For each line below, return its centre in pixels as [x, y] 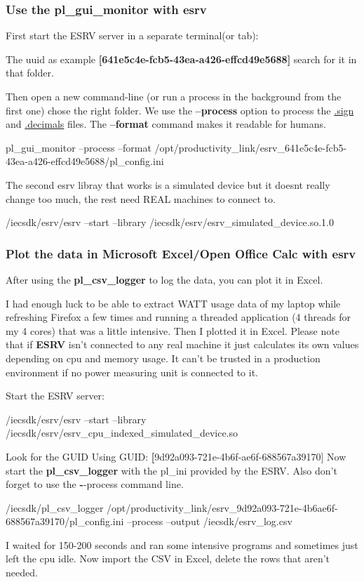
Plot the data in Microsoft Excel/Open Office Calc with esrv [181, 253]
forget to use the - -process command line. [95, 484]
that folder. [30, 73]
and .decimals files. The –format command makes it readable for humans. [166, 124]
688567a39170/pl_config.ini [65, 521]
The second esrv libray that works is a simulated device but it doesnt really [168, 184]
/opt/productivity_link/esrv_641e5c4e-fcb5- [251, 147]
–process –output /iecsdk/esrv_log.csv [210, 521]
